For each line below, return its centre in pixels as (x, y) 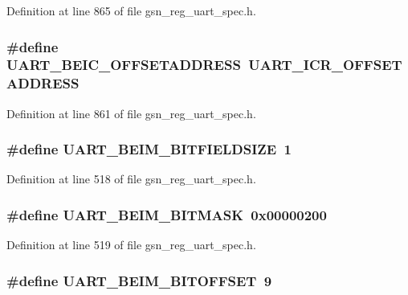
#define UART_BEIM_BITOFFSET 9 (139, 280)
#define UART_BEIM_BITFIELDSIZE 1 (149, 149)
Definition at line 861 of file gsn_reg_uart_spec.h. (131, 113)
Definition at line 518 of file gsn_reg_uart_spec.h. (131, 179)
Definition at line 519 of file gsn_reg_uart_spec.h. (131, 245)
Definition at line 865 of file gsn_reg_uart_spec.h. (131, 10)
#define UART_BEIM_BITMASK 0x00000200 (167, 214)
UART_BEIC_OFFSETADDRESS (124, 65)
